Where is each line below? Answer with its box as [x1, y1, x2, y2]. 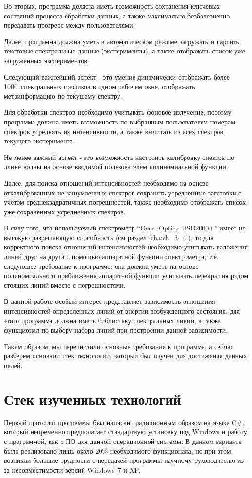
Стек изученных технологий [4, 389, 181, 408]
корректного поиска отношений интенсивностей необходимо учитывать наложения [4, 242, 248, 252]
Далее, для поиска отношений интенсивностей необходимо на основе [4, 177, 209, 188]
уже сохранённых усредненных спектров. [4, 206, 126, 216]
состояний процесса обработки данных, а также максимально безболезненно [4, 10, 230, 20]
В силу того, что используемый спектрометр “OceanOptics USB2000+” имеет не [4, 223, 246, 233]
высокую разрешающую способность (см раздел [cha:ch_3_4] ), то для [4, 232, 214, 242]
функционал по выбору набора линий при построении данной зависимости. [4, 325, 228, 335]
